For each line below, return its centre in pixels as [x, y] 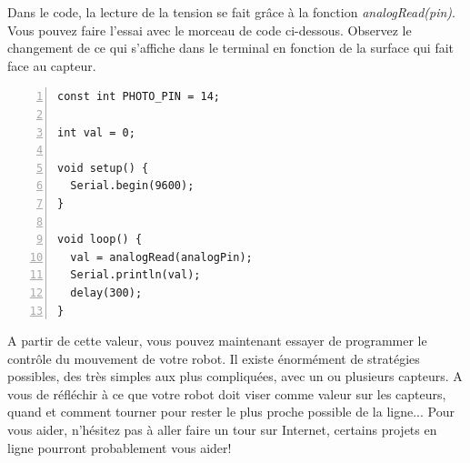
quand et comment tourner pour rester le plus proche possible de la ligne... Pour [231, 412]
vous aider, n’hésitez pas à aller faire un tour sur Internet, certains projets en [222, 430]
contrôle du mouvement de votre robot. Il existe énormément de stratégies [214, 358]
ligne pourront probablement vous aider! [120, 447]
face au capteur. [52, 65]
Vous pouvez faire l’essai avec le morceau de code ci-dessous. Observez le [210, 30]
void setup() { [103, 168]
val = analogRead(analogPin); [161, 257]
